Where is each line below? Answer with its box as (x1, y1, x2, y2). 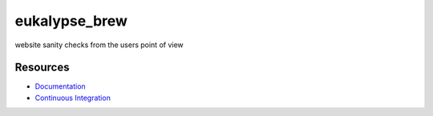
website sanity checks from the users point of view (14, 40, 184, 50)
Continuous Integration (34, 93, 111, 102)
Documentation (34, 82, 86, 91)
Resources (14, 61, 70, 74)
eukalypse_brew (14, 12, 128, 30)
